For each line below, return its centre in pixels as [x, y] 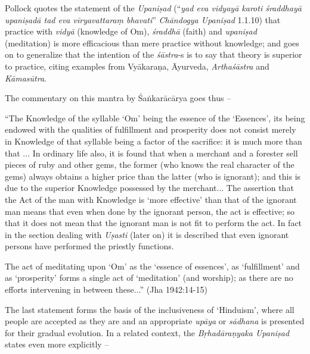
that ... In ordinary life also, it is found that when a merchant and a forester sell [151, 153]
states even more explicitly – [57, 344]
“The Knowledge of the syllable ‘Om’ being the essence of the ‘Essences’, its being [155, 118]
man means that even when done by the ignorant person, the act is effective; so [150, 211]
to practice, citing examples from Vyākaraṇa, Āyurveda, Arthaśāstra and [137, 66]
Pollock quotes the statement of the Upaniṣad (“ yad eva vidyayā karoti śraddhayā [153, 8]
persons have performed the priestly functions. [89, 246]
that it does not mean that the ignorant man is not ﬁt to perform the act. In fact [154, 223]
